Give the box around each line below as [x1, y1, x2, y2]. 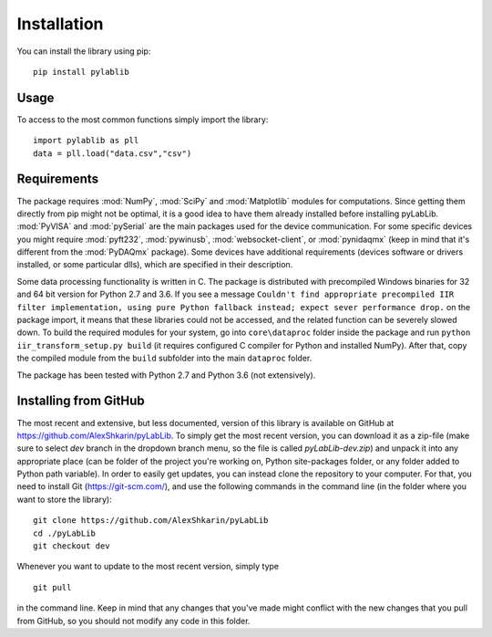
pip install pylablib [33, 67, 129, 77]
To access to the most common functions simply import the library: [16, 114, 269, 125]
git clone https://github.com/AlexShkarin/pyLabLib [33, 516, 269, 526]
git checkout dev [33, 541, 110, 551]
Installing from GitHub [16, 393, 145, 409]
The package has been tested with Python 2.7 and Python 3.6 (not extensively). [16, 370, 316, 381]
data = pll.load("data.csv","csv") [33, 148, 192, 159]
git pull [33, 582, 72, 592]
